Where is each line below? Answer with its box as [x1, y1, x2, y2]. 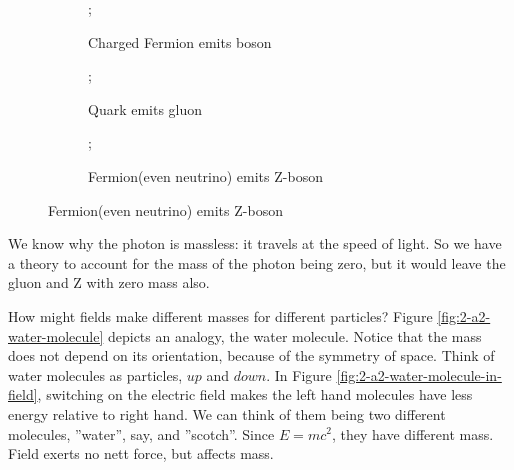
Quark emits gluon [88, 98, 203, 119]
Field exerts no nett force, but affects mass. [8, 443, 274, 464]
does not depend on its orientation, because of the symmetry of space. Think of [8, 345, 495, 366]
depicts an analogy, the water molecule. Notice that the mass [107, 325, 482, 346]
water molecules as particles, [8, 364, 183, 385]
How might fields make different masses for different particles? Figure [8, 305, 433, 326]
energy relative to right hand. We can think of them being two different [8, 403, 446, 424]
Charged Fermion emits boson [88, 31, 272, 52]
